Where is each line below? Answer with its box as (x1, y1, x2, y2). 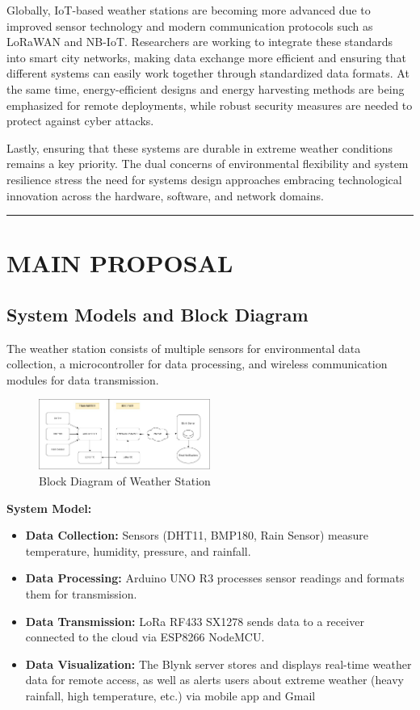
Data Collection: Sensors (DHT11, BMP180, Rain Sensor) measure (25, 527, 368, 544)
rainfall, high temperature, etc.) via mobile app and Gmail (25, 687, 316, 704)
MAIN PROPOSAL (6, 246, 233, 279)
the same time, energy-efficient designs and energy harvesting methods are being (6, 80, 405, 97)
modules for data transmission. (6, 371, 159, 388)
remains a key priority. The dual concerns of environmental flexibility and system (6, 155, 409, 172)
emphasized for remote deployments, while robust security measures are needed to (6, 96, 413, 113)
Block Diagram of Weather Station (39, 473, 211, 489)
